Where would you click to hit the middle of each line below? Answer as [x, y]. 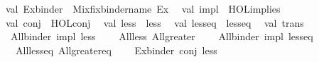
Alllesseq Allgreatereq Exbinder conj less [116, 50]
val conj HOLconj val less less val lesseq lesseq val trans [155, 22]
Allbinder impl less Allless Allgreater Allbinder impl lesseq [162, 36]
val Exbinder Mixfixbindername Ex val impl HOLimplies [143, 8]
